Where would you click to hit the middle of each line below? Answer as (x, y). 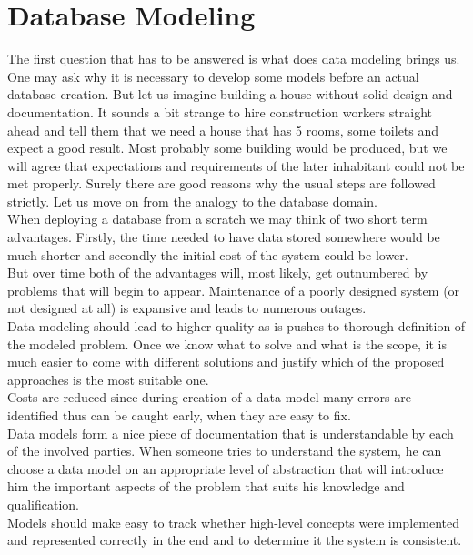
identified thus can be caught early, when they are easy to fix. (179, 415)
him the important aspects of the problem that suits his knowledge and (206, 486)
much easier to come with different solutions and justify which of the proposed (226, 362)
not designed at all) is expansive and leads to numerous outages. (187, 308)
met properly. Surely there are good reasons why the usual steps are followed (221, 183)
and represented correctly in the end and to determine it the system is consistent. (235, 540)
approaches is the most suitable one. (108, 379)
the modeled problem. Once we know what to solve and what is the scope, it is (227, 343)
